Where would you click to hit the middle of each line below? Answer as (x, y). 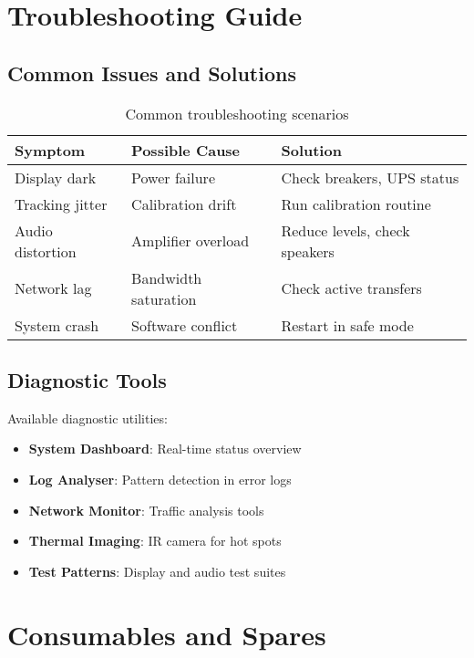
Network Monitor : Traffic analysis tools (146, 510)
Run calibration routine (356, 204)
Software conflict (185, 325)
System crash (57, 325)
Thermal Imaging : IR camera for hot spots (155, 541)
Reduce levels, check (345, 230)
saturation (164, 298)
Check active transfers (351, 288)
